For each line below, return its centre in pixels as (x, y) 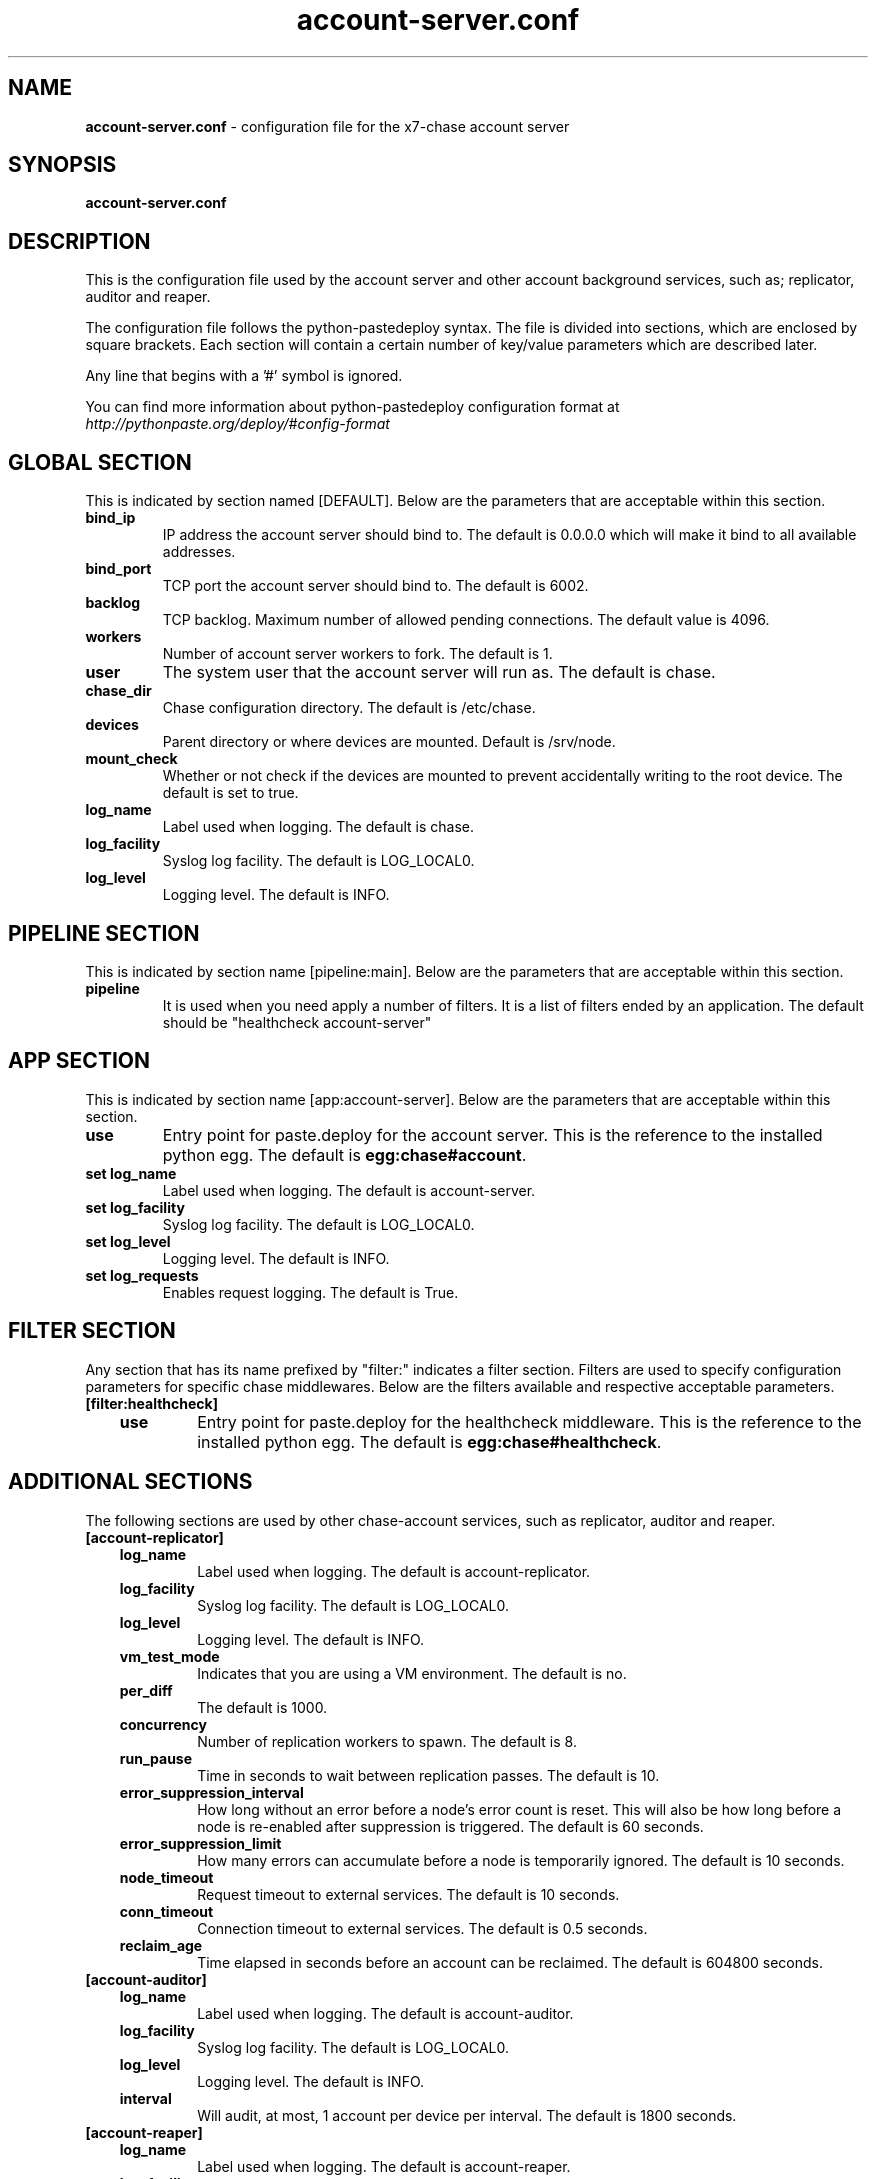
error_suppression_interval (211, 1792)
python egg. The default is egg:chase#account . (344, 1154)
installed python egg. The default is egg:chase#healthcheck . (429, 1441)
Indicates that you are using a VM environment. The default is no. (412, 1673)
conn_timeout (166, 1911)
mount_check (131, 759)
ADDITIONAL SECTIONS (130, 1482)
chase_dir (118, 691)
